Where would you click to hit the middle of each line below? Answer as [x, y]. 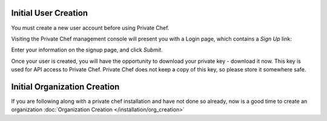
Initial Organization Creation [65, 87]
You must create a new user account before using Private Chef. [90, 28]
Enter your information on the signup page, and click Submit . [87, 50]
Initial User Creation [49, 13]
